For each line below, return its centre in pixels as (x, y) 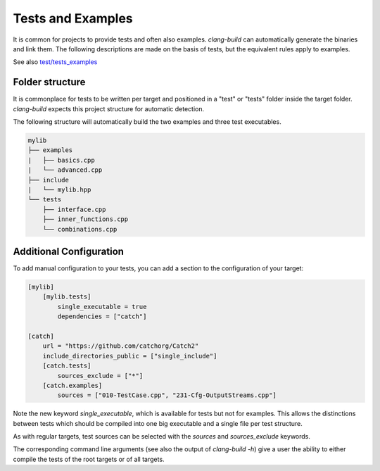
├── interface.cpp (74, 209)
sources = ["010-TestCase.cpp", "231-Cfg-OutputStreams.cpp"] (167, 395)
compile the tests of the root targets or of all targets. (89, 459)
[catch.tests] (67, 366)
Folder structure (49, 82)
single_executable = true (102, 307)
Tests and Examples (73, 18)
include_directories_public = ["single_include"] (130, 356)
